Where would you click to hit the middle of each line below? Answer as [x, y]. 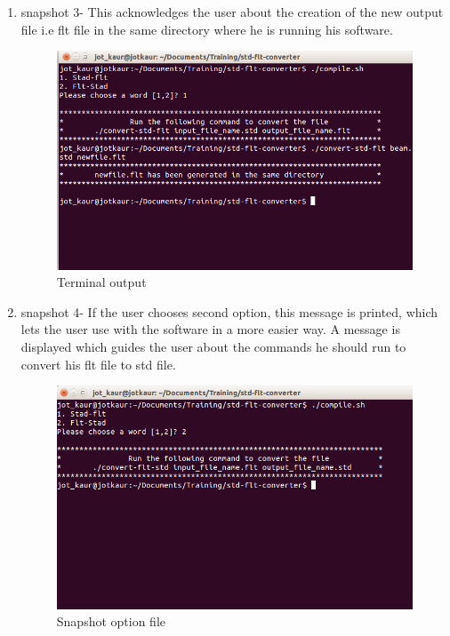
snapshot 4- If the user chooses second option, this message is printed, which [229, 311]
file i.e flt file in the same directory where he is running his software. [207, 29]
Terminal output [101, 282]
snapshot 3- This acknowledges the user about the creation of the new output [232, 12]
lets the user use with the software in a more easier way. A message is [210, 329]
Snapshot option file [111, 621]
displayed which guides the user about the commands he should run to [213, 346]
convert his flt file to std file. [98, 364]
